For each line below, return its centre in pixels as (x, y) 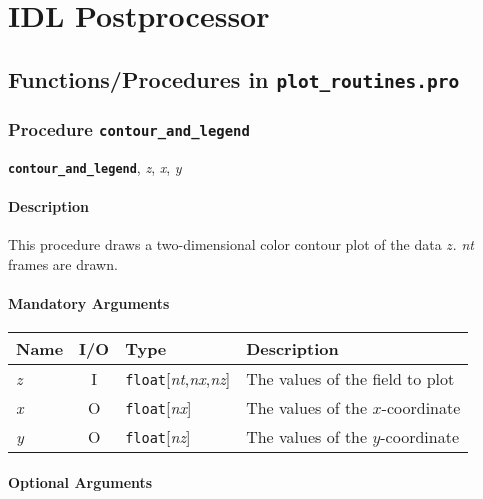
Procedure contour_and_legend (129, 128)
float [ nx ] (158, 407)
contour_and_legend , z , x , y (95, 166)
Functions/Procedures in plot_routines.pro (234, 78)
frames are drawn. (63, 263)
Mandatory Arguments (89, 302)
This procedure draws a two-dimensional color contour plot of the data (225, 243)
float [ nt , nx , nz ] (178, 378)
